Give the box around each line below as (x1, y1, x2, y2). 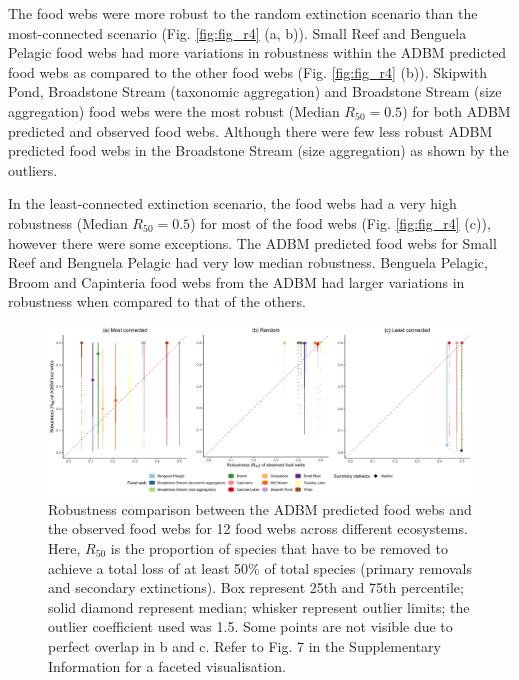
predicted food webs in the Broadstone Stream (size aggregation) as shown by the (8, 140, 509, 161)
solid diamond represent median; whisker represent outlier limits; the (48, 596, 470, 617)
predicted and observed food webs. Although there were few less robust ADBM (8, 120, 493, 141)
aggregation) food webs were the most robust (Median (8, 100, 340, 121)
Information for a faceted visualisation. (48, 655, 286, 676)
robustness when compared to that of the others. (8, 291, 306, 312)
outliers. (8, 159, 58, 180)
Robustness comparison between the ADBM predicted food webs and (48, 498, 472, 519)
